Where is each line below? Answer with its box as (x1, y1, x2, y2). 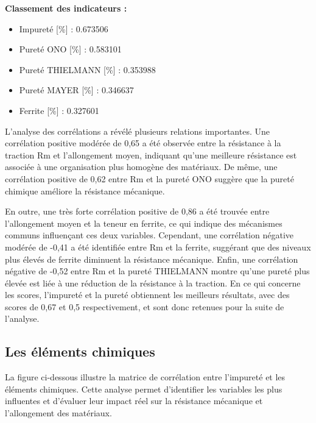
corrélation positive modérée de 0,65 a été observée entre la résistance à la (5, 137, 281, 149)
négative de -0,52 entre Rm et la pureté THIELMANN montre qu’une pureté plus (5, 265, 310, 277)
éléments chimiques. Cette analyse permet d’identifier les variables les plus (5, 382, 283, 395)
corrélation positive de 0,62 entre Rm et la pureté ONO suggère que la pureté (5, 172, 294, 185)
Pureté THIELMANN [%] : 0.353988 (19, 63, 156, 76)
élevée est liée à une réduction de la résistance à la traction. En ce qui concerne (5, 276, 301, 289)
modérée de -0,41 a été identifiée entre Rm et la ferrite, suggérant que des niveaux (5, 240, 311, 253)
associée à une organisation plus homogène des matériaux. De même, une (5, 160, 278, 173)
